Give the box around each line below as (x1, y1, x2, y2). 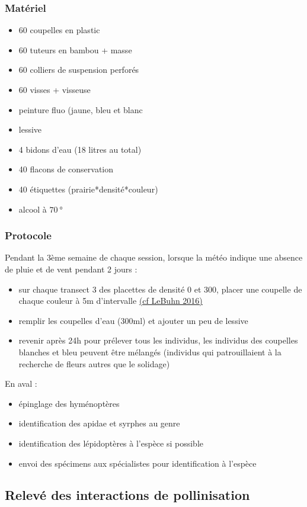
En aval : (5, 377, 37, 390)
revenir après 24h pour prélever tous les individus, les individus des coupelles (18, 334, 298, 346)
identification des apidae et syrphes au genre (18, 417, 180, 429)
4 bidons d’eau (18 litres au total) (18, 143, 142, 155)
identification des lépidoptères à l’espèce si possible (18, 437, 204, 449)
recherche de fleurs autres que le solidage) (18, 357, 170, 370)
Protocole (5, 228, 52, 243)
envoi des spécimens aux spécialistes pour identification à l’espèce (18, 457, 257, 469)
